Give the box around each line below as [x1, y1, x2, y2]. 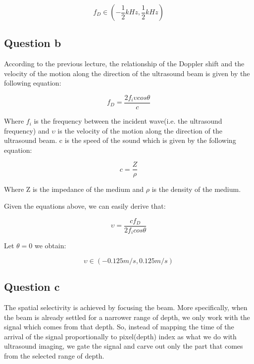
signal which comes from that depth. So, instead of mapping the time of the [4, 321, 234, 332]
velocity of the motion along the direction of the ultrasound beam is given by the [4, 68, 250, 78]
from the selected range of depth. [4, 350, 104, 361]
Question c [4, 279, 60, 294]
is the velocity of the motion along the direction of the [57, 125, 222, 136]
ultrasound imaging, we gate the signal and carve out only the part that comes [4, 341, 243, 351]
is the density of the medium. [152, 184, 241, 194]
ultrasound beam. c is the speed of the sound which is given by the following [4, 135, 236, 145]
